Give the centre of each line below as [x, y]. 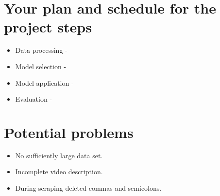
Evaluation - [34, 99]
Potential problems [69, 132]
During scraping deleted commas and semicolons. [88, 188]
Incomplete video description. [59, 172]
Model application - [44, 83]
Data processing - [41, 50]
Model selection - [41, 66]
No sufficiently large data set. [59, 155]
